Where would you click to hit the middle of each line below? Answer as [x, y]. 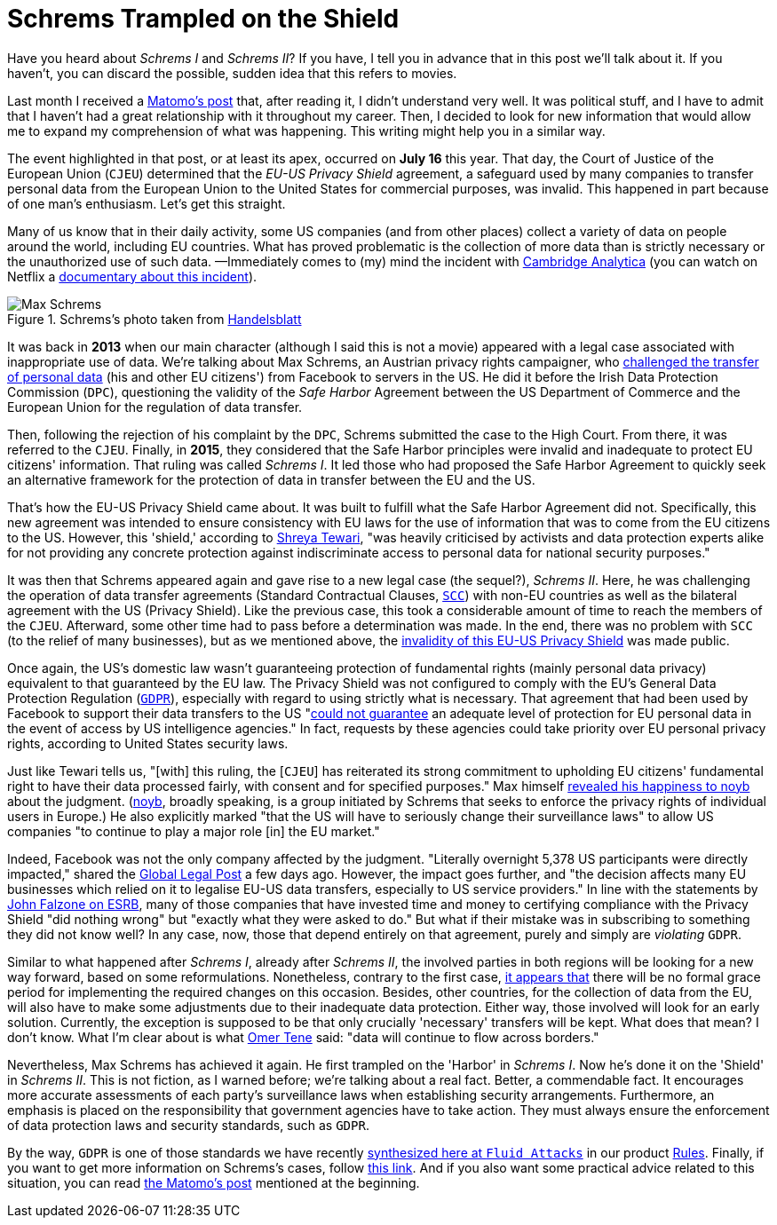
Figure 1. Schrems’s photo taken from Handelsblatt [155, 319]
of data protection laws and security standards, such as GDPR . [188, 1125]
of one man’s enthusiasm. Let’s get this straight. [147, 203]
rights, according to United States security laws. [148, 743]
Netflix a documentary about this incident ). [132, 276]
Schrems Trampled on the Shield [203, 19]
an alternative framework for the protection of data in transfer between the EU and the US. [271, 479]
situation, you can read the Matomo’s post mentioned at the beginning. [214, 1182]
